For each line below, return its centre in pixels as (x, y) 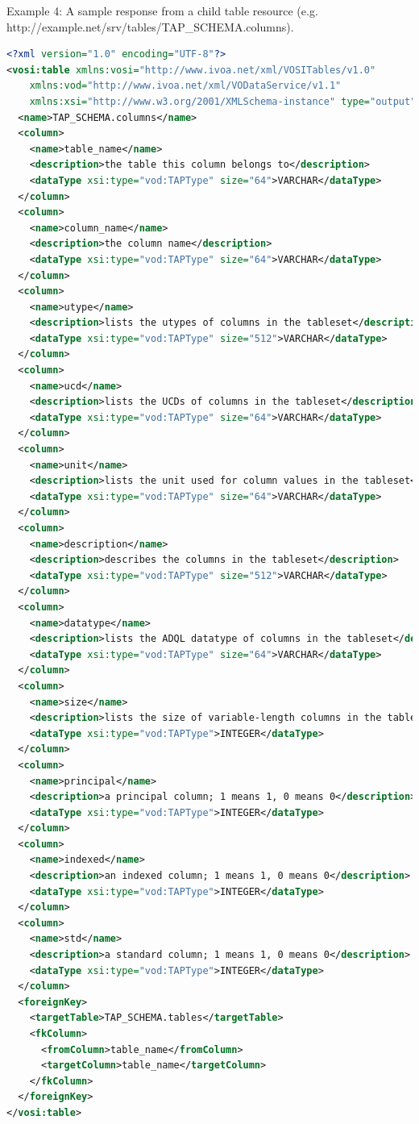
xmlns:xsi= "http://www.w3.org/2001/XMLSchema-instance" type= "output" (223, 101)
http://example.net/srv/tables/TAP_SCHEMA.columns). (150, 26)
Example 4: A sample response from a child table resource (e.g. (162, 10)
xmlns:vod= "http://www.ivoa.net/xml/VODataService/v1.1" (185, 86)
